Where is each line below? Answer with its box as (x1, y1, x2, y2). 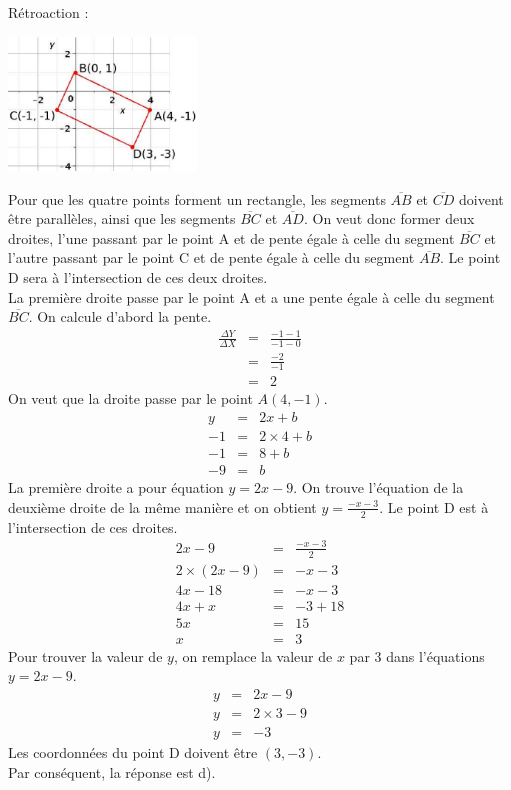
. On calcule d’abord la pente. (28, 306, 212, 327)
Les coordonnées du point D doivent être (8, 742, 258, 763)
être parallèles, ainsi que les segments (8, 208, 236, 229)
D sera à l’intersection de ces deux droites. (8, 266, 268, 287)
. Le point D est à (379, 496, 489, 517)
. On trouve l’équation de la (293, 477, 464, 498)
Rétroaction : (8, 2, 89, 22)
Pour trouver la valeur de (8, 645, 163, 666)
